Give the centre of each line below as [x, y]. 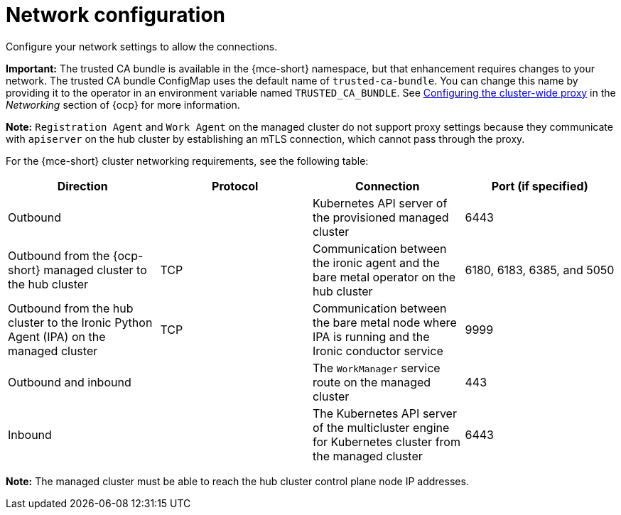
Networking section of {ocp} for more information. [123, 104]
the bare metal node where [385, 322]
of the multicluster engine [381, 427]
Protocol [235, 186]
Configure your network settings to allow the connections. [142, 46]
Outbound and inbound [70, 382]
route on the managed [372, 382]
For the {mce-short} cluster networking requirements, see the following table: [187, 161]
